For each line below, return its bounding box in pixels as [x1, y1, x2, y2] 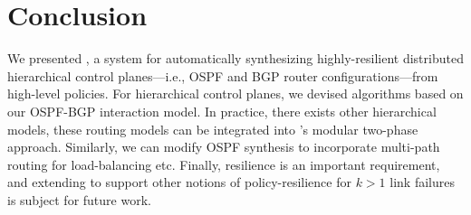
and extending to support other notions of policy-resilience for [7, 173, 351, 192]
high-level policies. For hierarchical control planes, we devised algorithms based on [7, 84, 464, 103]
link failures [389, 173, 455, 192]
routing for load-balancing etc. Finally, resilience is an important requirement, [7, 154, 440, 173]
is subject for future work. [7, 190, 151, 209]
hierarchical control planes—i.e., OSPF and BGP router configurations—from [7, 66, 438, 85]
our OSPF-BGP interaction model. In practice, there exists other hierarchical [7, 101, 437, 120]
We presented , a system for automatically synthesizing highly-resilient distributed [7, 49, 464, 68]
